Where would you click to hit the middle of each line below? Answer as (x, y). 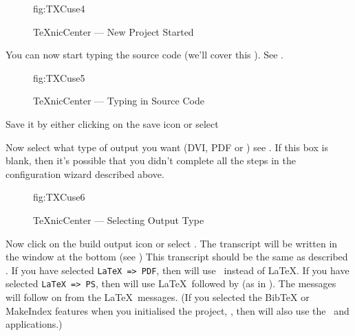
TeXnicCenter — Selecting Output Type (119, 220)
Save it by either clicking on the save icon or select (112, 123)
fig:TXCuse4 (59, 8)
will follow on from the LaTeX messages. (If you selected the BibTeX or (158, 297)
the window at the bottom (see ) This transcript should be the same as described (177, 257)
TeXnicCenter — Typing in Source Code (119, 101)
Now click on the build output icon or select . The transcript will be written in (172, 243)
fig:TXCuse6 (59, 197)
